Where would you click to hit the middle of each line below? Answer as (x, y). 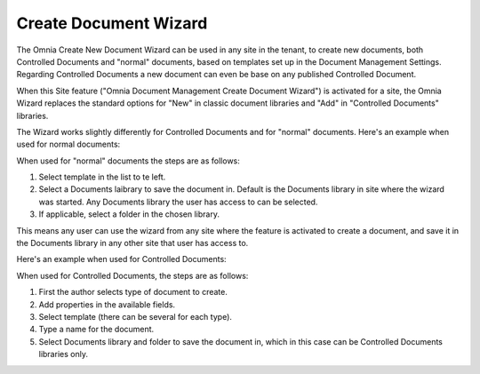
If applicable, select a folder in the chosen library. (129, 214)
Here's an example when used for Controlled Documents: (121, 259)
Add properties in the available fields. (107, 304)
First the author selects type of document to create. (133, 292)
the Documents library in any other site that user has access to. (132, 243)
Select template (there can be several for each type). (136, 316)
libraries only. (64, 354)
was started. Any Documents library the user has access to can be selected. (178, 202)
